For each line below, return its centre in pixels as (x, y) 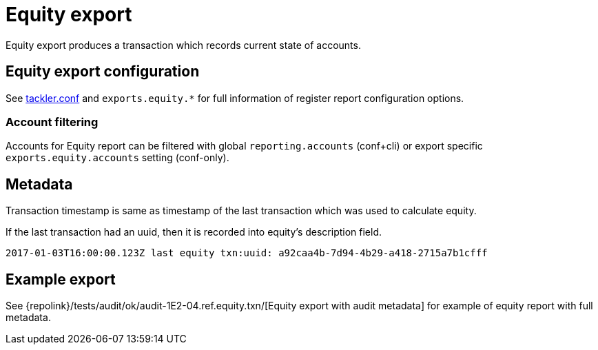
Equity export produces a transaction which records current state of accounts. (183, 45)
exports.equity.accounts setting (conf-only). (117, 158)
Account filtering (52, 122)
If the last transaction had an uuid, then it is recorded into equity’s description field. (194, 232)
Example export (61, 279)
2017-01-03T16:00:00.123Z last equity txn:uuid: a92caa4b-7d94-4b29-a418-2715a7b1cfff (247, 253)
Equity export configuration (103, 72)
